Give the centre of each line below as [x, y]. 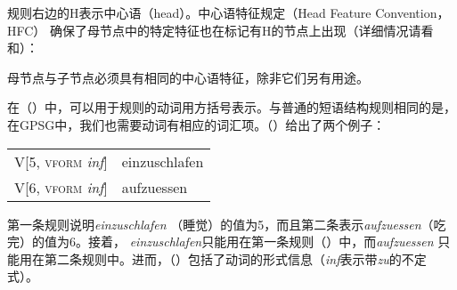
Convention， [412, 12]
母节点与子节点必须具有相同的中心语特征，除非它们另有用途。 [188, 77]
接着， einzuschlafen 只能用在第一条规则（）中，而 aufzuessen [261, 242]
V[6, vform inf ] [61, 187]
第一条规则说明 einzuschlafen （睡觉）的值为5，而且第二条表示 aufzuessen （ [220, 224]
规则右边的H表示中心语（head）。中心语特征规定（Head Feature [189, 12]
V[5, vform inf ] [61, 161]
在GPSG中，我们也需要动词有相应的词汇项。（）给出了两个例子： [196, 124]
